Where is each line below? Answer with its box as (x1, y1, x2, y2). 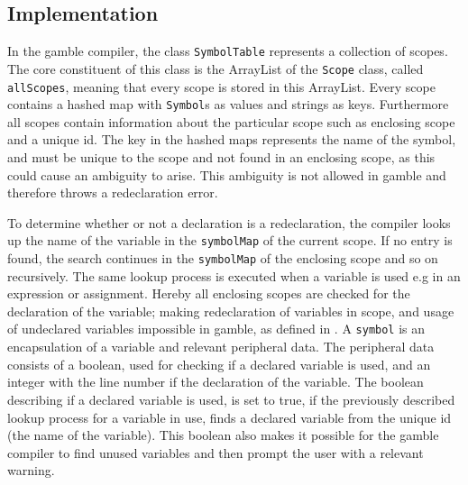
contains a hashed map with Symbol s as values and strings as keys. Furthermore (7, 95, 449, 114)
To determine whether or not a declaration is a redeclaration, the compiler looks (7, 213, 451, 232)
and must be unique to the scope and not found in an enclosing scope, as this (7, 148, 436, 167)
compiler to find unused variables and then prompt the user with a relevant (7, 443, 424, 462)
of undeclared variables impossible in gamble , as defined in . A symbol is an (7, 319, 426, 338)
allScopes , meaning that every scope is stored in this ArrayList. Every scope (7, 77, 436, 96)
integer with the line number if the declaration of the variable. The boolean (7, 372, 424, 391)
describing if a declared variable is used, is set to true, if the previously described (7, 389, 455, 408)
